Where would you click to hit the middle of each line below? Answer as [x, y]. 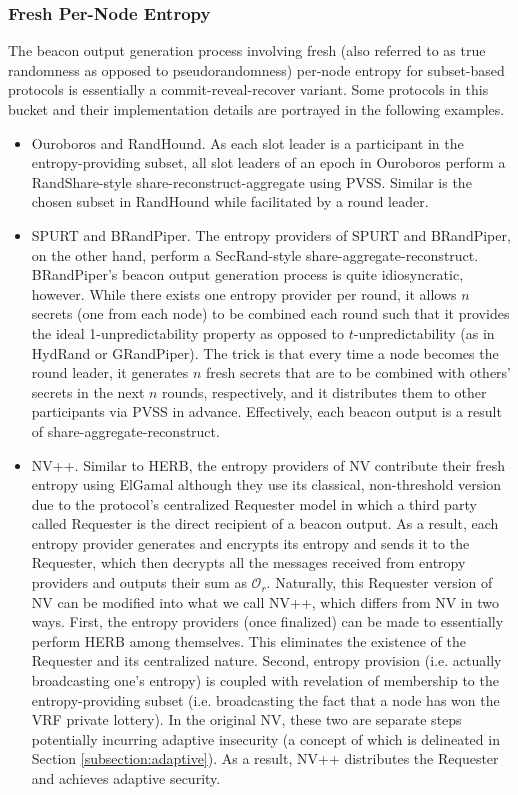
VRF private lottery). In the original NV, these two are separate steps [246, 719]
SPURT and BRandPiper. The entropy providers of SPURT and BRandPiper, [271, 234]
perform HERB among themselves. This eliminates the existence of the [249, 640]
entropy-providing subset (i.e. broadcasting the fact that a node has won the [265, 699]
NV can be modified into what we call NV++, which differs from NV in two [265, 601]
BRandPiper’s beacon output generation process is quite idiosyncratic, [247, 274]
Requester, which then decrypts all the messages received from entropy [248, 562]
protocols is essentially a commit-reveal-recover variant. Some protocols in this [248, 89]
